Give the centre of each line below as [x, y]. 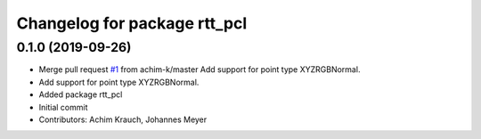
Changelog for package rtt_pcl [132, 23]
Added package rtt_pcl [81, 94]
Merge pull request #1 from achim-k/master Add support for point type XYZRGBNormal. [200, 69]
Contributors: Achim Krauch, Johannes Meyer [123, 119]
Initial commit [63, 107]
